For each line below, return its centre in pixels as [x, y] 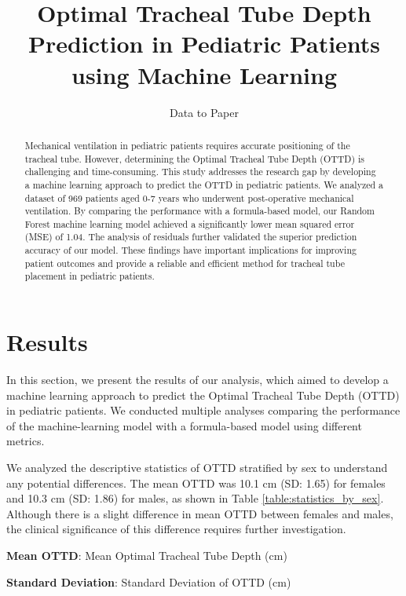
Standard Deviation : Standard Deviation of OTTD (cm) [149, 581]
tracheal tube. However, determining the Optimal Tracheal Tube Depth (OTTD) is [195, 158]
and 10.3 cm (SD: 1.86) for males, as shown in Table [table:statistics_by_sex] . [195, 498]
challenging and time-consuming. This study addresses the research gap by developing [200, 172]
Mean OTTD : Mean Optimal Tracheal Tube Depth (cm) [147, 555]
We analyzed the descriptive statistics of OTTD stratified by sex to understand [197, 468]
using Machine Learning [204, 74]
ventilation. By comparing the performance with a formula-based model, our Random [199, 211]
